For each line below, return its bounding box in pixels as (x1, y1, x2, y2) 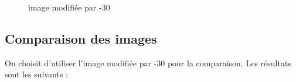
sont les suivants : (5, 68, 69, 80)
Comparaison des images (5, 29, 157, 47)
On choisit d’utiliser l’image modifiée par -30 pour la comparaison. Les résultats (5, 56, 291, 69)
